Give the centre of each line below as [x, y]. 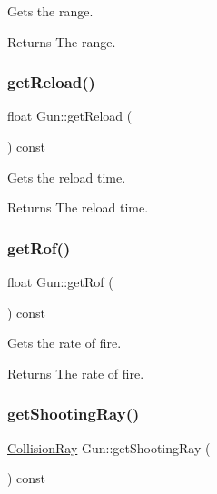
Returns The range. [62, 41]
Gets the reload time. [67, 177]
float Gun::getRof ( [60, 282]
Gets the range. [50, 11]
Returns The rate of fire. [76, 373]
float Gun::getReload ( [70, 116]
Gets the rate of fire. [64, 343]
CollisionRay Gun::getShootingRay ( [109, 447]
